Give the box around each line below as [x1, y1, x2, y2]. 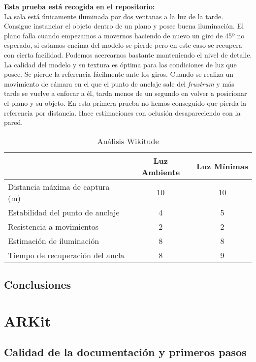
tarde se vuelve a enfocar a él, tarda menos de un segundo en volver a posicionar [4, 88, 247, 98]
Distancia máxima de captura [8, 181, 110, 192]
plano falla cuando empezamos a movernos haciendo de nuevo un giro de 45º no [4, 30, 245, 40]
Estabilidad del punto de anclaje [8, 206, 120, 218]
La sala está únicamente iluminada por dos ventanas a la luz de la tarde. [4, 11, 224, 21]
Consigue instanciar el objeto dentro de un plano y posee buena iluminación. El [4, 21, 244, 31]
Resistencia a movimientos [8, 220, 99, 232]
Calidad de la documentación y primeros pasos [4, 344, 247, 360]
